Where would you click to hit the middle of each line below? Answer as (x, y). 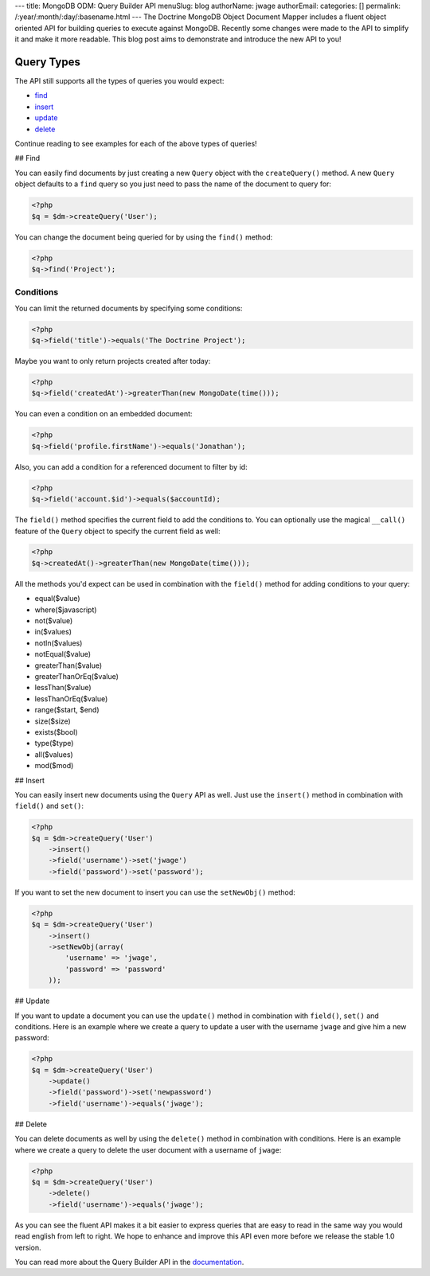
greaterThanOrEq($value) (77, 676)
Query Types (48, 62)
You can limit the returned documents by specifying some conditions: (129, 308)
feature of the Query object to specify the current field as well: (117, 531)
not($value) (54, 621)
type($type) (54, 743)
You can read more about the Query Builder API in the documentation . (129, 1262)
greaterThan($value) (68, 665)
